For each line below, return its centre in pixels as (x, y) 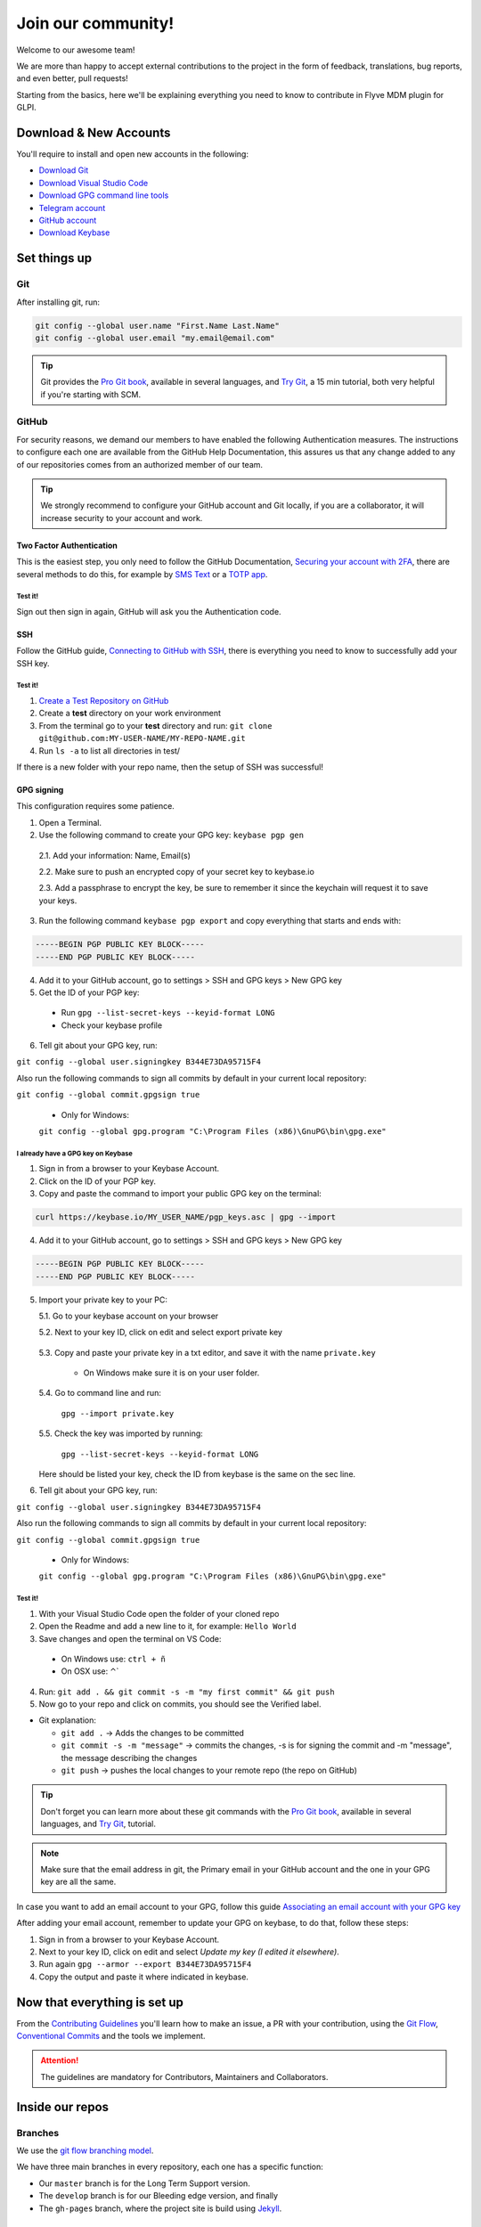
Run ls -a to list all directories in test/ (110, 750)
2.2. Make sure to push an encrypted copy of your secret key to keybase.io (177, 871)
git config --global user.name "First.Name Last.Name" (157, 326)
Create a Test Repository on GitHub (104, 701)
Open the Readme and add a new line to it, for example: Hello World (168, 1627)
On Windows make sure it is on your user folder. (171, 1373)
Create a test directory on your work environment (130, 714)
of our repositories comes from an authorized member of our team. (139, 464)
